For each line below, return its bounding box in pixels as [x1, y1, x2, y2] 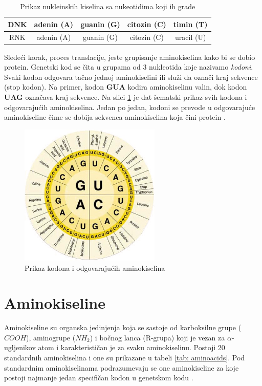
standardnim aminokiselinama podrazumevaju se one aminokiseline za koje [4, 362, 239, 373]
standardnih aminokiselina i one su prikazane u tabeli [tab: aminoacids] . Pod [4, 352, 245, 363]
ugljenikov [4, 342, 36, 353]
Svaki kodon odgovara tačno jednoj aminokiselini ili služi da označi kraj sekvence [4, 71, 258, 82]
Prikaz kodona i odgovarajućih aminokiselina [25, 262, 165, 273]
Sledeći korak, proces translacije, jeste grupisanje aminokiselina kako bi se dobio [4, 51, 255, 62]
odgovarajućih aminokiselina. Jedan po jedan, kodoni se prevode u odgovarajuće [4, 101, 255, 112]
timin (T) [173, 18, 208, 29]
